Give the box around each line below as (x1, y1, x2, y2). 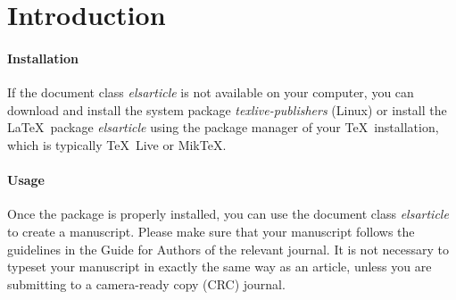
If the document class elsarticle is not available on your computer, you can (7, 83, 414, 102)
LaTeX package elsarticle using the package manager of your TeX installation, (7, 118, 439, 137)
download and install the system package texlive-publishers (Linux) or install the (7, 100, 447, 119)
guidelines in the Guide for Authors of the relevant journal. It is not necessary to (7, 239, 449, 258)
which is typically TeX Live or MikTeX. (7, 135, 227, 154)
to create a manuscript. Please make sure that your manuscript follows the (7, 221, 415, 240)
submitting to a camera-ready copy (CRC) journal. (7, 274, 286, 293)
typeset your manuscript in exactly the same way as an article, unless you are (7, 257, 432, 276)
